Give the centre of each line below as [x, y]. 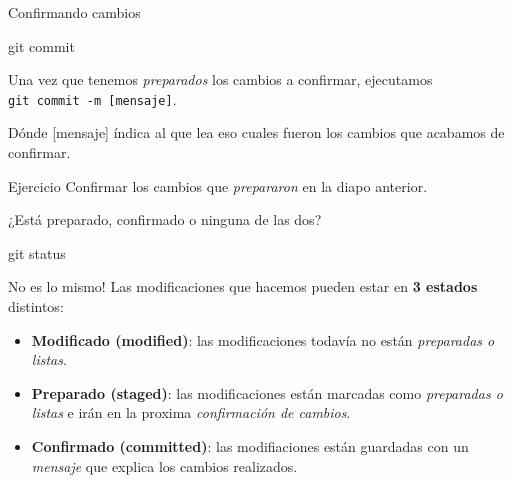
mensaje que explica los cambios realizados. [164, 465]
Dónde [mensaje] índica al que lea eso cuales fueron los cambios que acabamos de [256, 132]
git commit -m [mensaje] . [92, 98]
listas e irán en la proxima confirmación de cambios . [191, 412]
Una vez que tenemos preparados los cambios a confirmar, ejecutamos [220, 79]
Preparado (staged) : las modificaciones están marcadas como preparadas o [267, 392]
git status [37, 252]
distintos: [36, 306]
